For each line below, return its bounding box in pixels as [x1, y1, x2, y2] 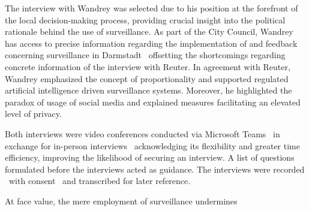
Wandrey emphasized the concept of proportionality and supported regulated [5, 72, 289, 85]
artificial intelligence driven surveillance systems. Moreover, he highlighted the [5, 84, 292, 97]
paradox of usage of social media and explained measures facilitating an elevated [5, 95, 301, 108]
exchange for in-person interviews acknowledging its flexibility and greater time [5, 139, 300, 152]
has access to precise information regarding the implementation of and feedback [5, 37, 298, 49]
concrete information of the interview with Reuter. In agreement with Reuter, [5, 60, 290, 73]
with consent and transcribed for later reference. [8, 174, 191, 187]
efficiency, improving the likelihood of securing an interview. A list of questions [5, 151, 295, 164]
